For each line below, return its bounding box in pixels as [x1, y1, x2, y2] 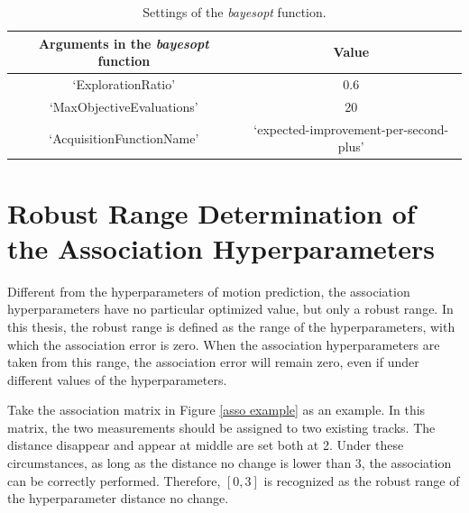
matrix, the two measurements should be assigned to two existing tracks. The [7, 417, 436, 436]
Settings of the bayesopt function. [143, 3, 326, 21]
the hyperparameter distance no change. [7, 489, 229, 508]
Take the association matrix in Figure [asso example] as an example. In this [7, 400, 426, 419]
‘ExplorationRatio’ [72, 75, 176, 94]
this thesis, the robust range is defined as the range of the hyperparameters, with [7, 316, 455, 335]
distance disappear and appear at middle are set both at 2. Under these [7, 435, 404, 454]
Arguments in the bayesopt [38, 33, 209, 52]
